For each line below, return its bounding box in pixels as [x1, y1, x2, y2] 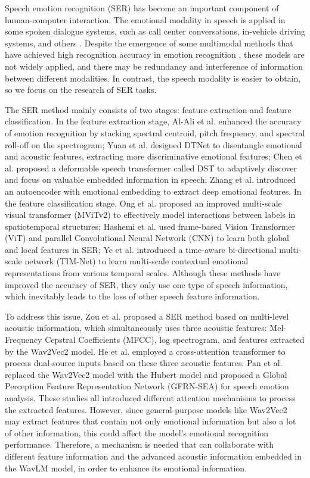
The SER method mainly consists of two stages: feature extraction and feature [5, 103, 292, 115]
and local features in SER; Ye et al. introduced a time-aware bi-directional [5, 243, 277, 255]
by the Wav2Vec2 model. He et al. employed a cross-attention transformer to [5, 345, 286, 357]
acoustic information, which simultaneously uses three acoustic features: [5, 321, 267, 334]
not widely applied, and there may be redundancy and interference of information [5, 60, 303, 72]
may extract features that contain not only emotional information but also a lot [5, 415, 296, 427]
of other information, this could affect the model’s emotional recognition [5, 426, 269, 439]
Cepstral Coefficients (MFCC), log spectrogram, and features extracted [45, 333, 305, 346]
